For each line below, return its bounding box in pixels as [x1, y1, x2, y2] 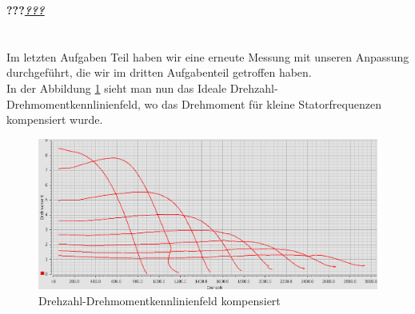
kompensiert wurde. [6, 111, 103, 128]
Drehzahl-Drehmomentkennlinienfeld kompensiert [38, 292, 281, 308]
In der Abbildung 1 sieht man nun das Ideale [6, 79, 227, 96]
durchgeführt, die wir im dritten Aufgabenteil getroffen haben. [6, 64, 312, 81]
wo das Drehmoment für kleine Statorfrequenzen [144, 95, 381, 112]
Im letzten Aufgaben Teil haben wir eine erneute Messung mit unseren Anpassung [6, 48, 409, 65]
